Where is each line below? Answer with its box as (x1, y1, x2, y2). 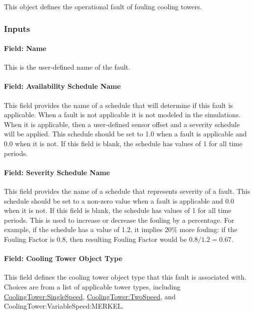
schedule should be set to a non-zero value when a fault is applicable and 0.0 (4, 195, 234, 206)
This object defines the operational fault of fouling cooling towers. (4, 1, 202, 11)
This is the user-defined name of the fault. (4, 62, 130, 72)
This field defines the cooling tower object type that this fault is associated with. (4, 272, 247, 282)
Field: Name (4, 43, 47, 53)
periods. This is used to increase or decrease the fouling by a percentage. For (4, 214, 234, 225)
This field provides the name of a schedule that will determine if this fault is (4, 100, 233, 110)
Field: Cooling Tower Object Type (4, 253, 123, 263)
